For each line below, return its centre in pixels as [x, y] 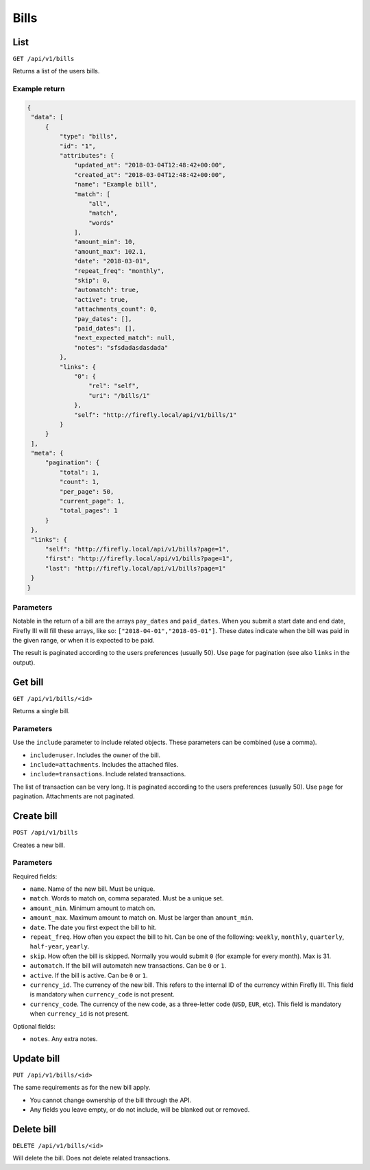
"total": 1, [79, 472]
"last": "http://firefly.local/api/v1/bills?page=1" [135, 568]
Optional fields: [34, 1026]
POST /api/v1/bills [45, 833]
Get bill [28, 682]
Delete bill [35, 1129]
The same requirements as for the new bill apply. [82, 1088]
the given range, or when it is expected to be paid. [84, 641]
